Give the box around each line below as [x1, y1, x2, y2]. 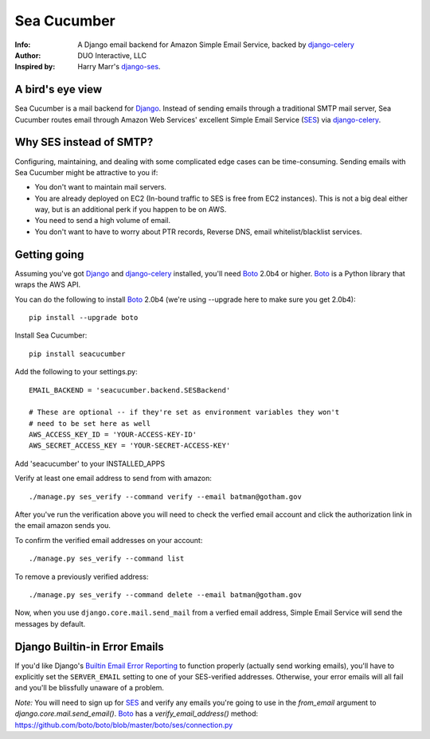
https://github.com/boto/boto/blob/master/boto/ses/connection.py [14, 720, 233, 729]
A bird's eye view [14, 83, 103, 96]
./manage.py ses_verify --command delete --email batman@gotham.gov [29, 590, 302, 599]
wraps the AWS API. [14, 280, 81, 290]
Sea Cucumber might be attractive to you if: [14, 167, 158, 177]
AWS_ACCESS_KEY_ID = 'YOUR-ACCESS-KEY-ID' [29, 430, 197, 440]
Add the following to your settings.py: [14, 367, 139, 377]
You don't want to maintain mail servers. [34, 182, 167, 192]
